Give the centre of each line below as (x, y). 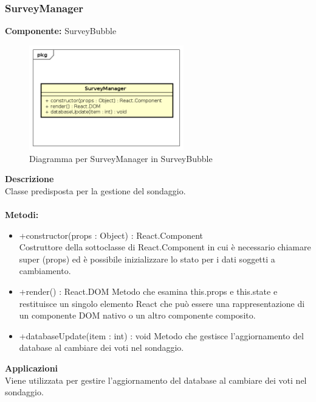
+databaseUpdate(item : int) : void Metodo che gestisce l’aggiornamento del (161, 335)
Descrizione (29, 179)
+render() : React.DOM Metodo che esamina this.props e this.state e (148, 291)
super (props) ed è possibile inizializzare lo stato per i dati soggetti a (147, 259)
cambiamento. (45, 271)
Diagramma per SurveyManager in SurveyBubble (121, 158)
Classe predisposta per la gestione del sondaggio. (95, 190)
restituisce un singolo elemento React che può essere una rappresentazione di (162, 303)
